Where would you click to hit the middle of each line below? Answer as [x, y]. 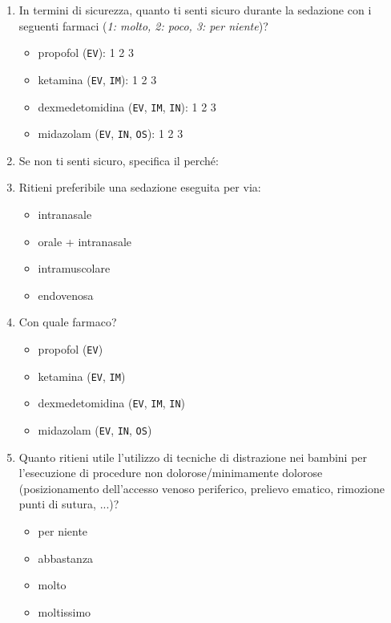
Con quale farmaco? [68, 322]
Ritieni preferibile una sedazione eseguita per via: [140, 187]
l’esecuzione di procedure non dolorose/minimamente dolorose [171, 473]
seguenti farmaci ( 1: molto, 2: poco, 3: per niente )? [143, 25]
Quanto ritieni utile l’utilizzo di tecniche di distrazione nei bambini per [193, 457]
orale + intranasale [85, 241]
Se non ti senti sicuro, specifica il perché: [119, 160]
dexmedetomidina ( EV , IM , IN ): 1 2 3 [127, 106]
